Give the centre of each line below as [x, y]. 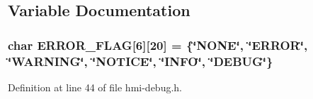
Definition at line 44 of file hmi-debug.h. [95, 87]
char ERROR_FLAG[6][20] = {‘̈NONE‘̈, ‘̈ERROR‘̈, [158, 45]
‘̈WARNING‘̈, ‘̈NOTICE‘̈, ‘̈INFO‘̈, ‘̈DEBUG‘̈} [141, 61]
